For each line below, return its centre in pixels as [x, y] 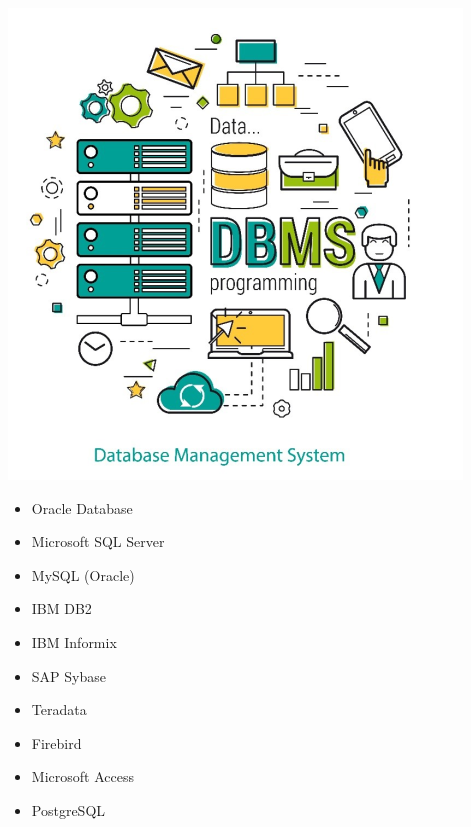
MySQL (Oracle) [83, 574]
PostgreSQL [68, 809]
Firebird [56, 742]
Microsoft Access [82, 776]
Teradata [59, 709]
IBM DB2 [61, 608]
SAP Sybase [68, 675]
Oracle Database [82, 507]
